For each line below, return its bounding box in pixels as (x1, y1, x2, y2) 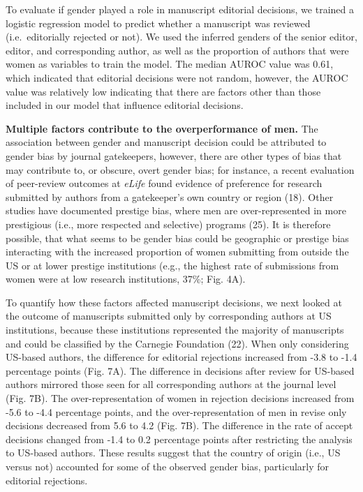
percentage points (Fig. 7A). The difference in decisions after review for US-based (6, 363, 355, 378)
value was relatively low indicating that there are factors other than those (6, 84, 321, 98)
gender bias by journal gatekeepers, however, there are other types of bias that (6, 148, 342, 163)
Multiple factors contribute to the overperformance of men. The (6, 121, 318, 135)
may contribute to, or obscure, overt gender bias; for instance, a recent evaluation (6, 162, 355, 177)
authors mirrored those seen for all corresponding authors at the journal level (6, 377, 336, 392)
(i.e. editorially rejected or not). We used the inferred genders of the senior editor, (6, 29, 357, 44)
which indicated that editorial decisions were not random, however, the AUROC (6, 70, 348, 84)
